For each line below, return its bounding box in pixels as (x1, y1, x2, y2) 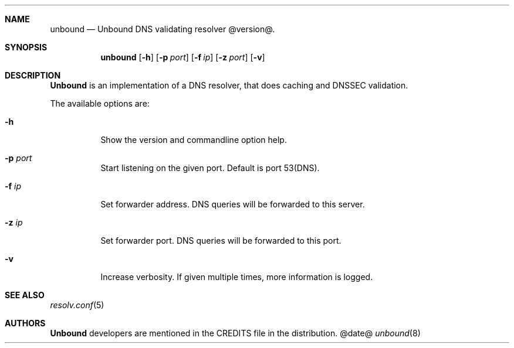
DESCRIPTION (5, 70, 61, 80)
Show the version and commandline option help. (100, 135, 287, 145)
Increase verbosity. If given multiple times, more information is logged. (100, 272, 373, 282)
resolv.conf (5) (50, 300, 104, 310)
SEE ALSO (5, 290, 45, 300)
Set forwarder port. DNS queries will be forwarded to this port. (100, 236, 341, 245)
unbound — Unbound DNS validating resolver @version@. (50, 24, 275, 34)
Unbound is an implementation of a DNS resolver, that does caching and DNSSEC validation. (50, 80, 408, 90)
